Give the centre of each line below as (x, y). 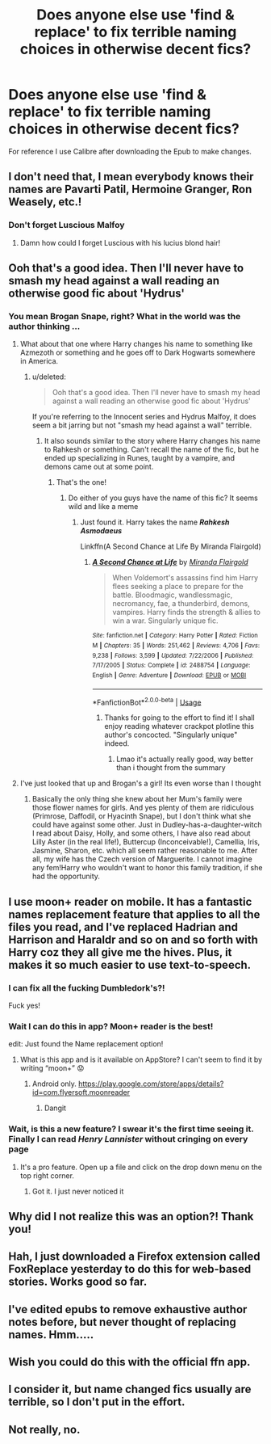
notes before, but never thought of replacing (122, 1322)
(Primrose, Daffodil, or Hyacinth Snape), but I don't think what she (142, 816)
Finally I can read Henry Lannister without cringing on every (128, 1139)
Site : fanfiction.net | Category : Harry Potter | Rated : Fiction (175, 636)
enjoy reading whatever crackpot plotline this (179, 726)
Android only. (54, 1084)
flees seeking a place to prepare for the (178, 587)
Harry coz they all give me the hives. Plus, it (120, 952)
